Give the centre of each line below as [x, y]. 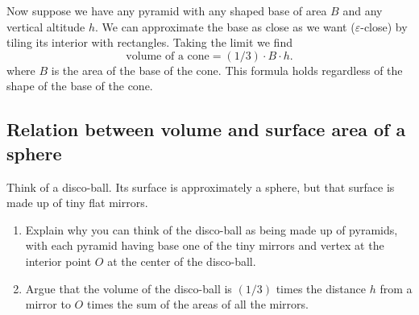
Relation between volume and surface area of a [206, 129]
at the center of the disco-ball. [182, 261]
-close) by [384, 26]
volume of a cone [168, 56]
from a [396, 288]
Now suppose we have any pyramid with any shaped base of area [167, 10]
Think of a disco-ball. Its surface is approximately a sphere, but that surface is [201, 187]
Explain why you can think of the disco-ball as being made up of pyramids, [212, 229]
